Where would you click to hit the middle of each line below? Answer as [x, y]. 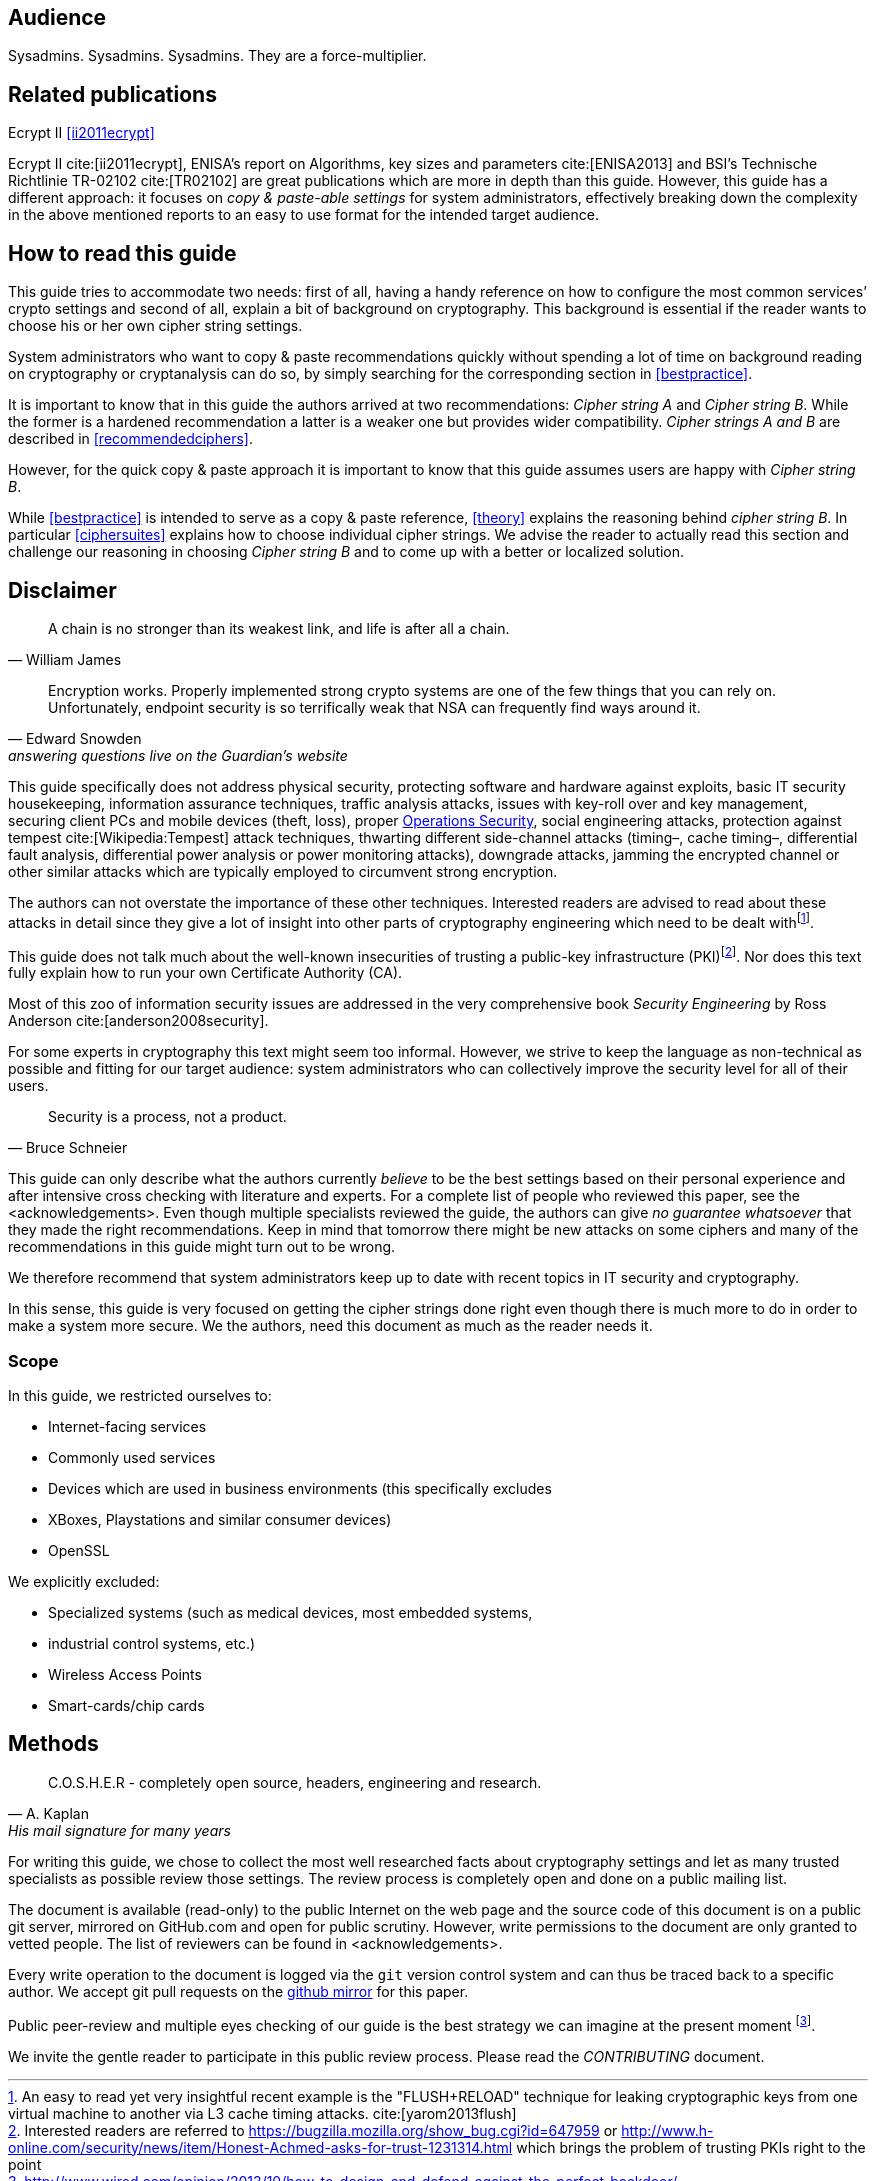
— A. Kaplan [48, 1813]
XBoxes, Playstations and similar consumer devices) [220, 1520]
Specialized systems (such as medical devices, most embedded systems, [290, 1613]
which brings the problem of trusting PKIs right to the [691, 2147]
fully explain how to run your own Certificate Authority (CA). [205, 973]
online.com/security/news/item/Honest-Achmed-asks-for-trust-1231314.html [260, 2147]
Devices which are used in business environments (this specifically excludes [300, 1489]
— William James [65, 659]
